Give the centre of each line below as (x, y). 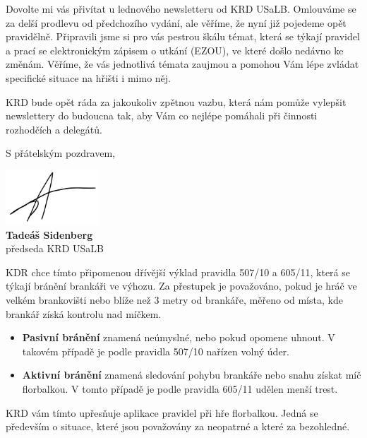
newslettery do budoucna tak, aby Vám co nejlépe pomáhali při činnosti (162, 116)
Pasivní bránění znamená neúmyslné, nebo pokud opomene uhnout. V (179, 337)
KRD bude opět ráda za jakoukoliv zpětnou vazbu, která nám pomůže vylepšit (176, 101)
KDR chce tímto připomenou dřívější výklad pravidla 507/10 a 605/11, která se (178, 272)
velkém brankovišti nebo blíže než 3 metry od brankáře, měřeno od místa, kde (174, 299)
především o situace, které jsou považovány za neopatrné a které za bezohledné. (178, 426)
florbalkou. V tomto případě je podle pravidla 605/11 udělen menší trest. (180, 388)
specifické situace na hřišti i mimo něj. (88, 77)
